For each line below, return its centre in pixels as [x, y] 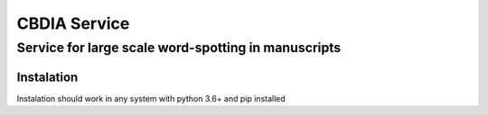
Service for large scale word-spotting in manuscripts [179, 48]
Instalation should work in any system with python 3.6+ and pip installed [151, 98]
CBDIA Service [73, 23]
